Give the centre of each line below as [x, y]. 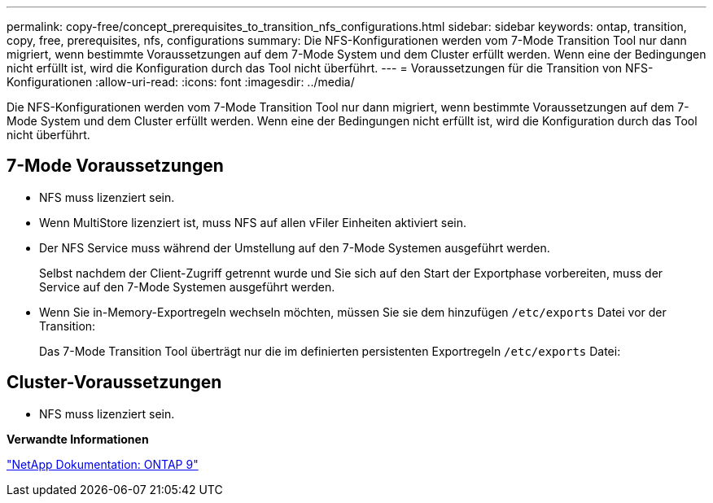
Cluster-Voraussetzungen [114, 383]
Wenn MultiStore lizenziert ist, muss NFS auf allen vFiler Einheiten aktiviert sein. [253, 222]
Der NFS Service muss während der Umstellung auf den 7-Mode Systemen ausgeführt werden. [295, 247]
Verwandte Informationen [78, 439]
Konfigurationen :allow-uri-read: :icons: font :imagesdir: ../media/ [181, 82]
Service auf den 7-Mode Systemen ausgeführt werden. [187, 286]
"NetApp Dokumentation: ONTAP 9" [103, 464]
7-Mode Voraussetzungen [115, 166]
